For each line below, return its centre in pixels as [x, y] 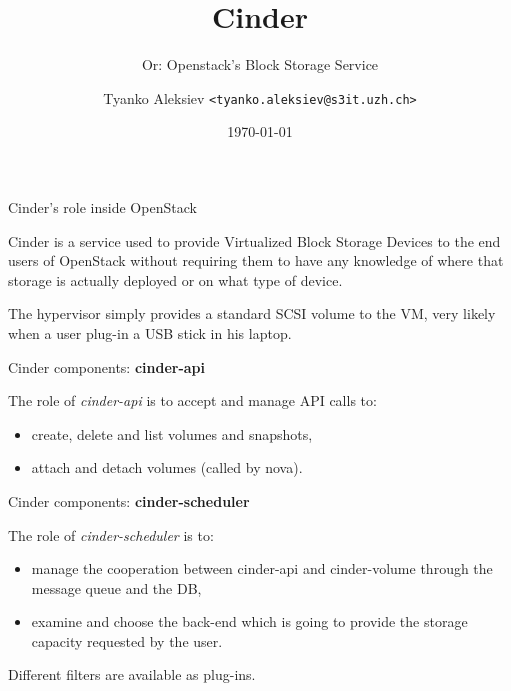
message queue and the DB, [116, 587]
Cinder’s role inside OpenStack [102, 206]
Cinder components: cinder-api [107, 366]
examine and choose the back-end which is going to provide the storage [249, 621]
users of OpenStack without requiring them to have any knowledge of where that [256, 260]
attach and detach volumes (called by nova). [167, 467]
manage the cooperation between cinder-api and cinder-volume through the [262, 568]
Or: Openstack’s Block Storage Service [260, 64]
